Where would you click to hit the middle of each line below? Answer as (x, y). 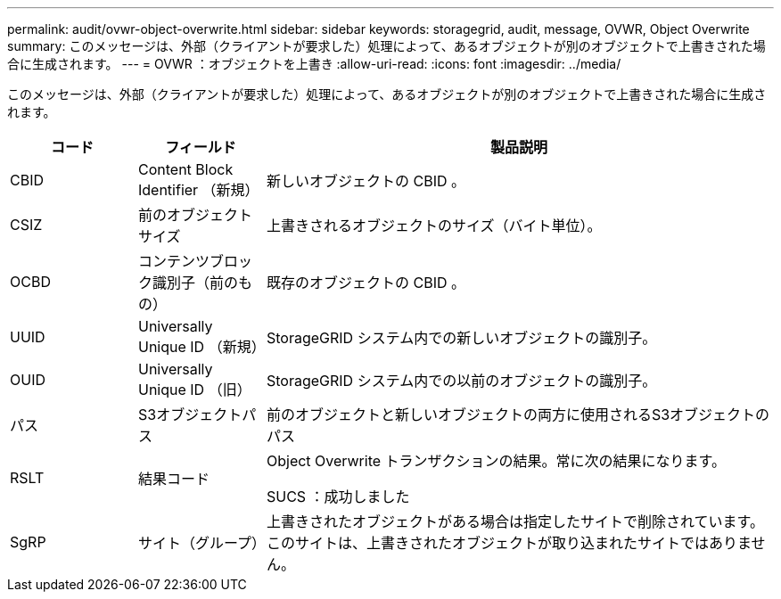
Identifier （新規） (198, 190)
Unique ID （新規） (201, 347)
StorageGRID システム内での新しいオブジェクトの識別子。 (461, 338)
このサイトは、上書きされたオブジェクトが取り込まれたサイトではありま (509, 543)
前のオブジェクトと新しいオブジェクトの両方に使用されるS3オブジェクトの (518, 414)
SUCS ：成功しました (338, 496)
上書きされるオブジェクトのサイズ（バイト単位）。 (434, 226)
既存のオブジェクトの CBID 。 (366, 283)
